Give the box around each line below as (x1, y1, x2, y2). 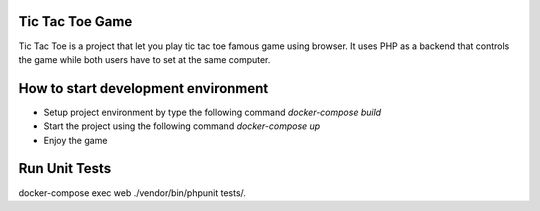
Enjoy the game (43, 134, 108, 146)
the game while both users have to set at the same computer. (18, 53, 271, 65)
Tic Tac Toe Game (18, 13, 133, 30)
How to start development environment (18, 80, 269, 97)
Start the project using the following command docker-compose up (43, 120, 321, 132)
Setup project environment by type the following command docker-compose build (43, 106, 382, 118)
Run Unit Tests (18, 160, 112, 177)
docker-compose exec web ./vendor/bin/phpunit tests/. (18, 186, 247, 199)
